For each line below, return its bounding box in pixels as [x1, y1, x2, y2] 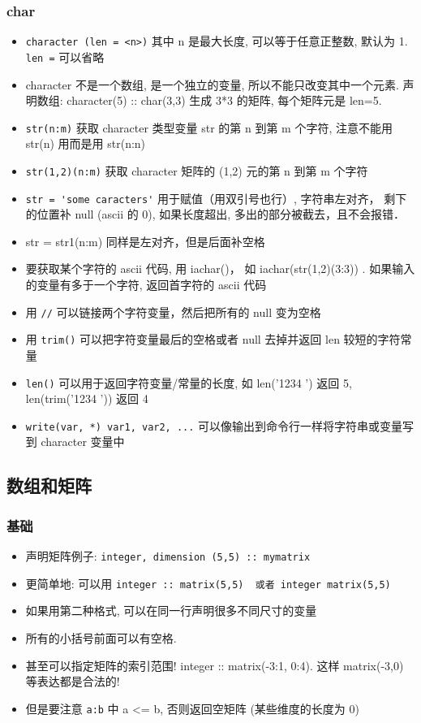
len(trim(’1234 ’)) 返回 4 [25, 390, 148, 407]
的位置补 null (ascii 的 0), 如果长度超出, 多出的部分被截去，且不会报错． [25, 206, 405, 223]
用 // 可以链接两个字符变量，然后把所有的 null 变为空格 [25, 303, 321, 320]
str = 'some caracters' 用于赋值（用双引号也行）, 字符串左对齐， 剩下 [25, 189, 407, 206]
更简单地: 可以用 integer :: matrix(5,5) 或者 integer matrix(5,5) [25, 574, 391, 591]
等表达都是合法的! [25, 673, 120, 690]
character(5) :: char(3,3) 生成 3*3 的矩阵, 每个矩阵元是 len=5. [67, 92, 382, 109]
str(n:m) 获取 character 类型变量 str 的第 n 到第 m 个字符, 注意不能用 [25, 119, 393, 136]
